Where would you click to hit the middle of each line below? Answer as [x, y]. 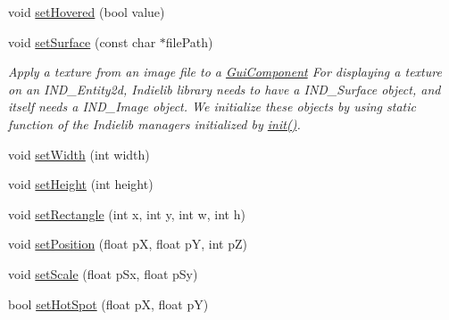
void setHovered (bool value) [87, 12]
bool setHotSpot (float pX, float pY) [108, 304]
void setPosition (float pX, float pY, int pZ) [128, 244]
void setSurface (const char [82, 41]
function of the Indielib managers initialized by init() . [154, 123]
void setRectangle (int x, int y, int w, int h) [127, 213]
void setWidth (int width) [79, 154]
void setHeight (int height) [81, 184]
